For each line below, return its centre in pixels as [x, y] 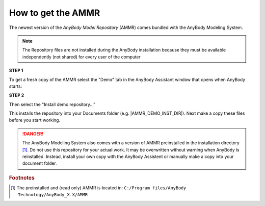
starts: [15, 86]
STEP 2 [17, 95]
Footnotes [22, 178]
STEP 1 [16, 71]
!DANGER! [33, 134]
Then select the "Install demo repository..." [52, 104]
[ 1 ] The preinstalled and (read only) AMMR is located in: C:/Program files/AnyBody [98, 188]
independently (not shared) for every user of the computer [81, 57]
